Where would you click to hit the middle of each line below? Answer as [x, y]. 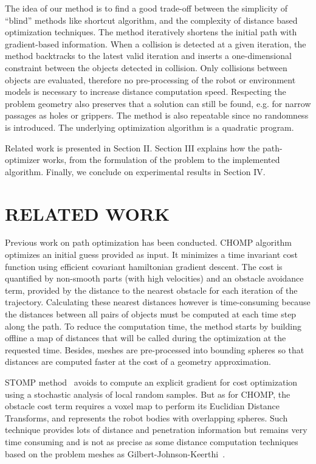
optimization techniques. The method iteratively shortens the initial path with [151, 32]
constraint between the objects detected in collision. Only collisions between [146, 67]
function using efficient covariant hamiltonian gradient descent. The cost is [144, 266]
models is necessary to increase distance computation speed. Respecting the [146, 92]
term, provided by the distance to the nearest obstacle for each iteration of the [151, 290]
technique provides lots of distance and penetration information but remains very [156, 430]
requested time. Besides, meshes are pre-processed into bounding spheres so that [155, 349]
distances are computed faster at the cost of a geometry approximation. [138, 362]
